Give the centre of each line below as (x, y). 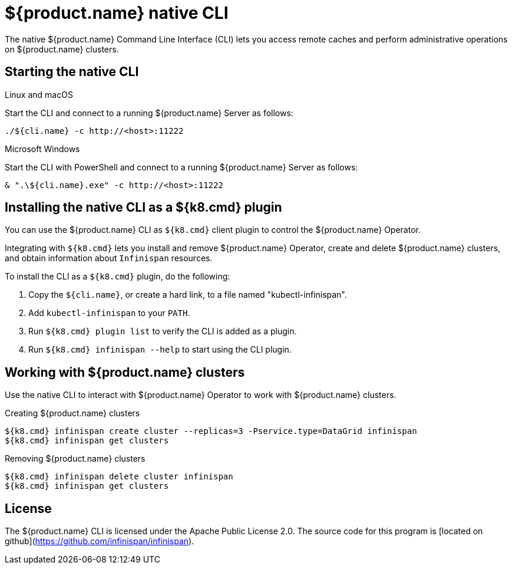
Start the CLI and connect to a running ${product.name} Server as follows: (149, 113)
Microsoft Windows (42, 149)
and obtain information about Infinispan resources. (109, 258)
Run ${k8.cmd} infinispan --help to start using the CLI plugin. (160, 350)
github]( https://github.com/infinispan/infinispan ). (100, 541)
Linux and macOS (39, 94)
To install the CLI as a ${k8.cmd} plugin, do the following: (118, 277)
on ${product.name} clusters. (62, 49)
